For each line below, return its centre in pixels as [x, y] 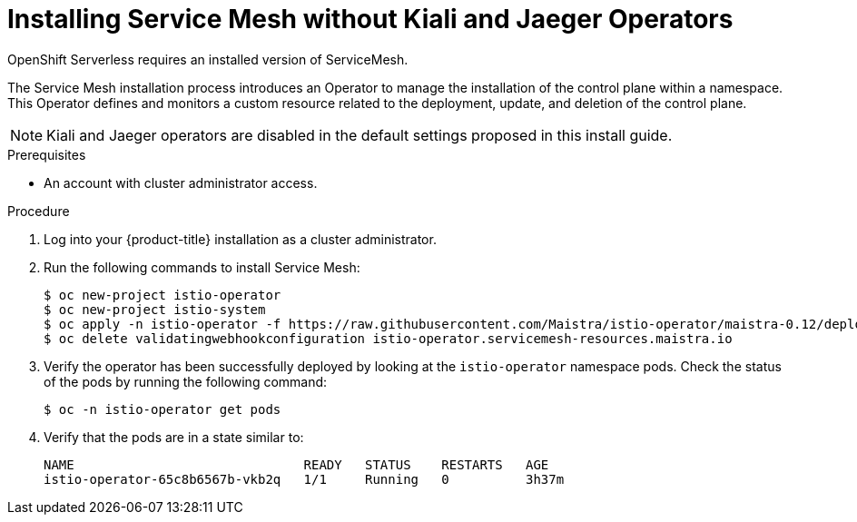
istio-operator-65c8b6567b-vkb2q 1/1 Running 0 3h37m [304, 479]
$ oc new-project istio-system [155, 309]
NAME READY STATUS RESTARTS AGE [296, 464]
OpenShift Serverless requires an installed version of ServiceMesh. [208, 59]
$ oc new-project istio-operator [163, 295]
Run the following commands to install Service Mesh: [202, 267]
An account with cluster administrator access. [181, 182]
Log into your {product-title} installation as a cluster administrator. [240, 239]
